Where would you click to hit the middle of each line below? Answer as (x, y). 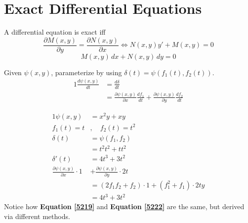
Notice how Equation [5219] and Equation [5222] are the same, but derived (124, 206)
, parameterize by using (86, 72)
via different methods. (37, 216)
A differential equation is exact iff (55, 32)
